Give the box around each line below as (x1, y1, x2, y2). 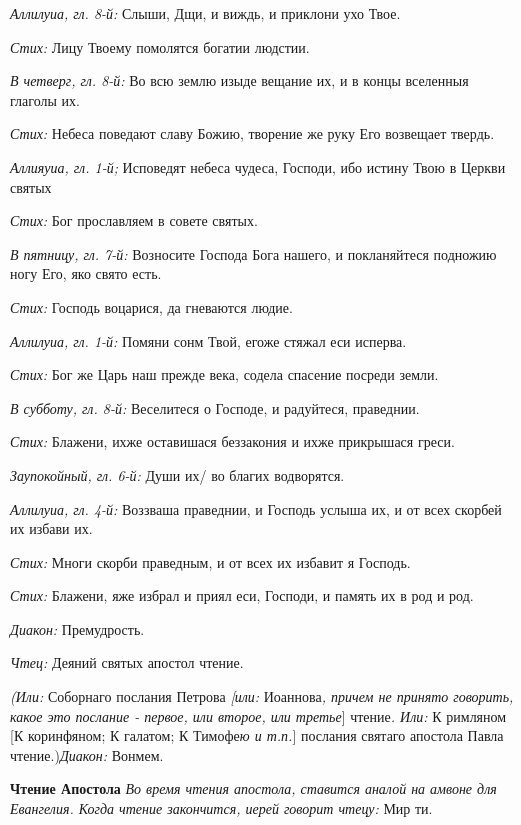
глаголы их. (10, 89, 80, 110)
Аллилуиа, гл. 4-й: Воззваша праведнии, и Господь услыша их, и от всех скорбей (10, 498, 502, 519)
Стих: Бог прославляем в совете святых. (10, 210, 258, 231)
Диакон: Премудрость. (10, 618, 145, 639)
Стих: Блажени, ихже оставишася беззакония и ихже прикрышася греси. (10, 431, 455, 452)
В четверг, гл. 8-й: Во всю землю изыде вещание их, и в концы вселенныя (10, 70, 469, 91)
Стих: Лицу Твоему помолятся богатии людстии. (10, 36, 310, 57)
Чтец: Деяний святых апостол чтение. (10, 652, 244, 673)
